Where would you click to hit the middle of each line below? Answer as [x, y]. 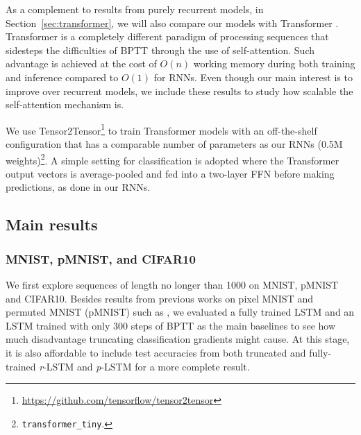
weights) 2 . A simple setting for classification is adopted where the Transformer [173, 159]
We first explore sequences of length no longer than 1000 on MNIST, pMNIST [172, 285]
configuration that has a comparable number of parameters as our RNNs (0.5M [174, 144]
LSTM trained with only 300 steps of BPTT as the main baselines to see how [171, 325]
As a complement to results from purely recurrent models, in [135, 9]
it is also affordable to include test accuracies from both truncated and [156, 352]
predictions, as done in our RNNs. [78, 187]
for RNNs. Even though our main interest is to [253, 77]
